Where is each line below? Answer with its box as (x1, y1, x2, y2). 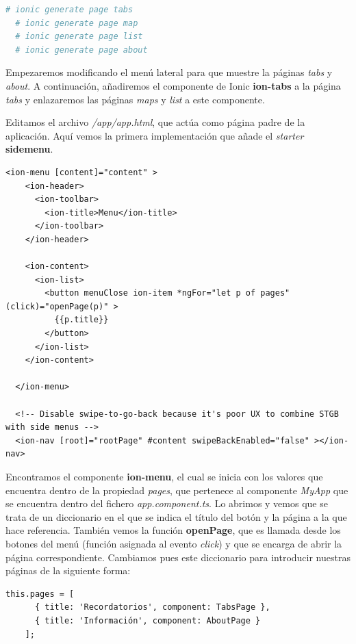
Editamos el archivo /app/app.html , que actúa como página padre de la (5, 115, 305, 129)
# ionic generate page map (15, 18, 138, 28)
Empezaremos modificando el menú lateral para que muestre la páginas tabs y (5, 65, 333, 79)
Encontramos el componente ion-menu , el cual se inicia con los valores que (5, 469, 323, 483)
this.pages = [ (5, 589, 75, 599)
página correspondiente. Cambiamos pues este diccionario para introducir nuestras (5, 550, 351, 564)
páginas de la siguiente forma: (5, 563, 131, 578)
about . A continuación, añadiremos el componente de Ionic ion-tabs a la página (5, 78, 341, 92)
